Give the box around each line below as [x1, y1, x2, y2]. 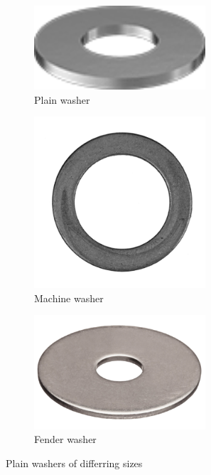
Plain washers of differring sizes [6, 455, 143, 470]
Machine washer [34, 290, 104, 305]
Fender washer [34, 432, 97, 447]
